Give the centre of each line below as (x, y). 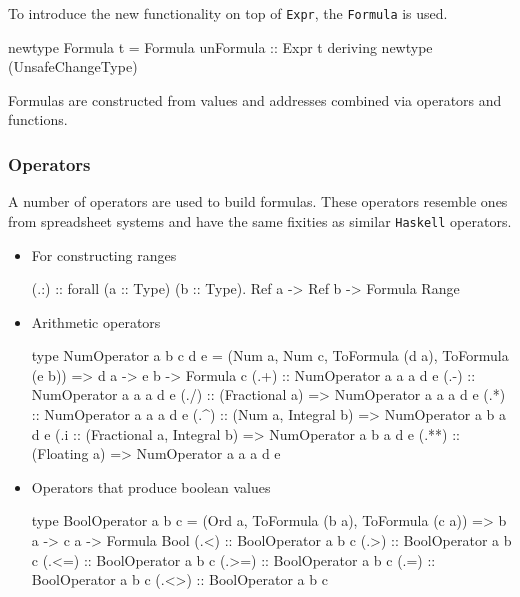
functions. (38, 119)
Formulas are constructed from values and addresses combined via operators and (255, 99)
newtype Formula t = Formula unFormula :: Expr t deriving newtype (220, 46)
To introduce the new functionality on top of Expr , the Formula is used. (228, 13)
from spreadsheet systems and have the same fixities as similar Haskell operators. (260, 220)
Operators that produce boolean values (151, 486)
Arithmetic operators (96, 321)
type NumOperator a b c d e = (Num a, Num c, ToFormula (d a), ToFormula (270, 355)
